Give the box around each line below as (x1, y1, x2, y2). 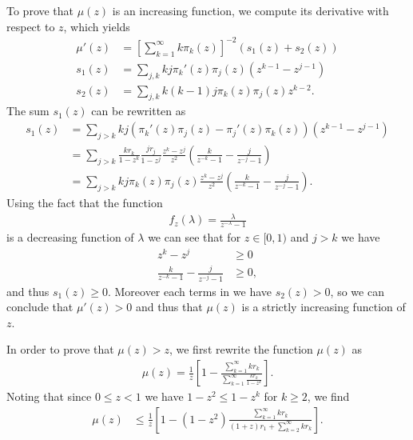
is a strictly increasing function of (241, 298, 406, 315)
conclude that (6, 298, 73, 315)
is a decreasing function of (6, 229, 134, 246)
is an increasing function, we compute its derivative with (112, 2, 389, 18)
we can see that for (148, 229, 241, 246)
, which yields (63, 18, 130, 34)
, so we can (330, 282, 384, 299)
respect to (6, 18, 55, 34)
